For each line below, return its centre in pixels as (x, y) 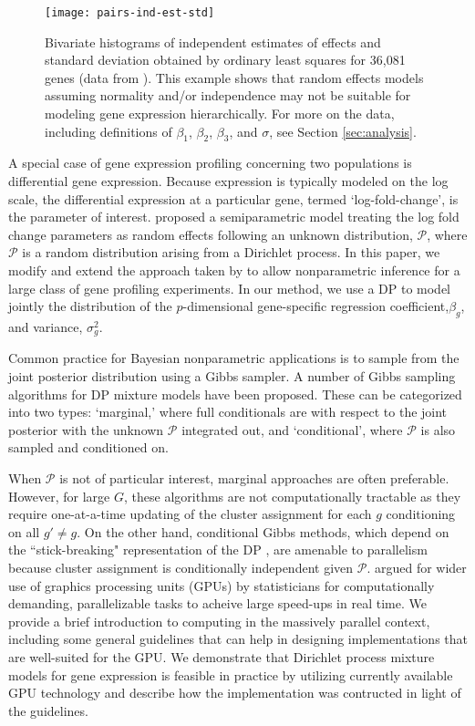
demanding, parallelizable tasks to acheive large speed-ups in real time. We (217, 603)
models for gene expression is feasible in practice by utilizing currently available (231, 674)
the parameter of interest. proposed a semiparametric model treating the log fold (234, 217)
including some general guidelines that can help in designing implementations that (238, 639)
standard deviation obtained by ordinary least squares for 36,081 (225, 60)
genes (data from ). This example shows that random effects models (234, 77)
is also (438, 429)
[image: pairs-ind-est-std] (130, 13)
